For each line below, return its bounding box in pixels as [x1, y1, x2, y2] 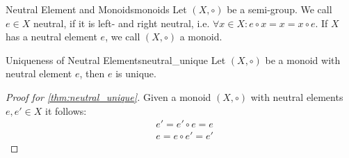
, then [79, 66, 105, 81]
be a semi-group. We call [227, 2, 332, 16]
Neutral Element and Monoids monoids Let [6, 2, 187, 16]
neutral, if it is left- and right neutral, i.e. [33, 15, 210, 30]
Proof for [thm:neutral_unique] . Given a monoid [6, 89, 211, 104]
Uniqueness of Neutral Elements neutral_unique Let [6, 52, 226, 67]
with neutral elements [250, 89, 343, 104]
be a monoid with [265, 52, 341, 67]
